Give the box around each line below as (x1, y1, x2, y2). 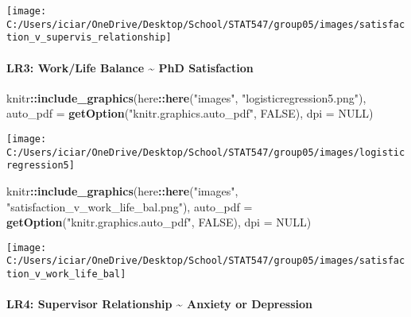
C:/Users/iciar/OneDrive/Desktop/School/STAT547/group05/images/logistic (6, 146, 405, 158)
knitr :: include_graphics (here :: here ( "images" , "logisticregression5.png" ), (6, 89, 366, 106)
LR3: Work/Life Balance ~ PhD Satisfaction (6, 59, 254, 75)
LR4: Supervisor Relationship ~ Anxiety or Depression (6, 296, 313, 312)
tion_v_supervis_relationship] (6, 32, 172, 44)
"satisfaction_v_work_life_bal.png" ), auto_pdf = (6, 198, 253, 215)
